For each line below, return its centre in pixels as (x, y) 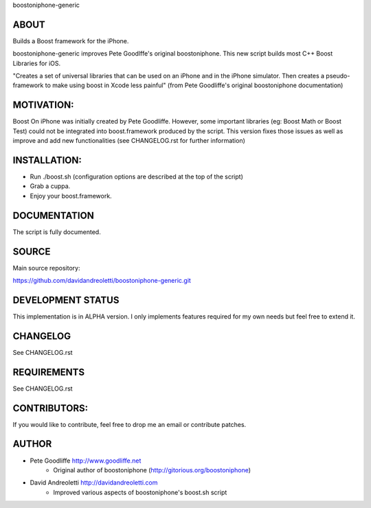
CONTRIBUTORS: (50, 408)
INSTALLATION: (47, 160)
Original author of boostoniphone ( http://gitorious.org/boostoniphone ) (152, 470)
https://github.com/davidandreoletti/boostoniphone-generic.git (102, 281)
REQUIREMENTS (49, 372)
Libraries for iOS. (37, 63)
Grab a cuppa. (50, 186)
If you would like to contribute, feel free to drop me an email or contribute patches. (130, 424)
